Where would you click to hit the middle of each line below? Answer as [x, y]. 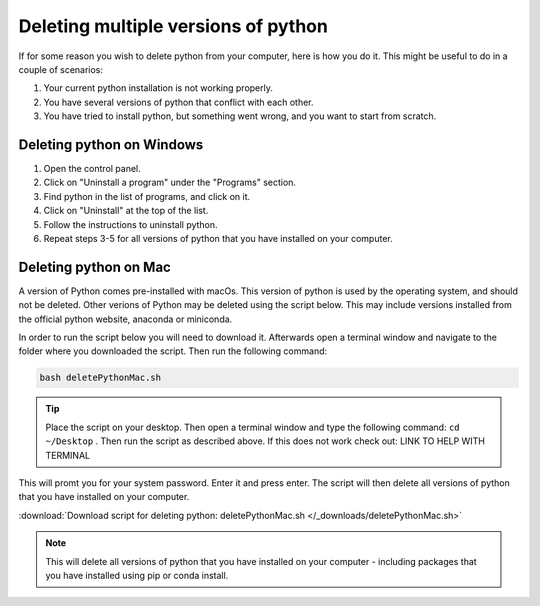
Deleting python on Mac [95, 266]
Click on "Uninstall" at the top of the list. [126, 211]
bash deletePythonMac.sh [100, 378]
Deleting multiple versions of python [173, 26]
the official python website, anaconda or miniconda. [125, 319]
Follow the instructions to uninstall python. [131, 224]
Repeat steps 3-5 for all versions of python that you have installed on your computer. [218, 238]
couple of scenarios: [61, 69]
